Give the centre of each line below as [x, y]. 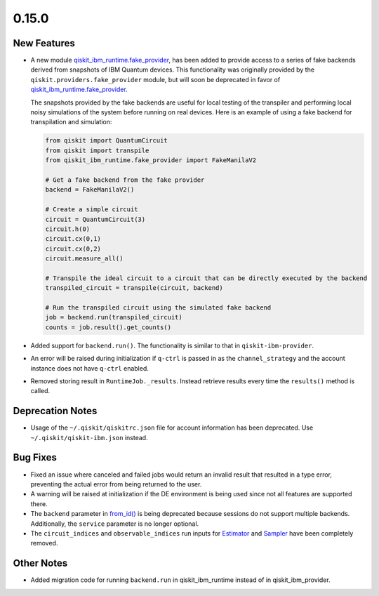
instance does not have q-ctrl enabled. [89, 368]
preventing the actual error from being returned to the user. [116, 484]
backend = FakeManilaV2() [90, 190]
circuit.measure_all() [84, 259]
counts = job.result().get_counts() [108, 327]
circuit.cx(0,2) [73, 249]
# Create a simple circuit [92, 210]
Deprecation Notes [55, 411]
